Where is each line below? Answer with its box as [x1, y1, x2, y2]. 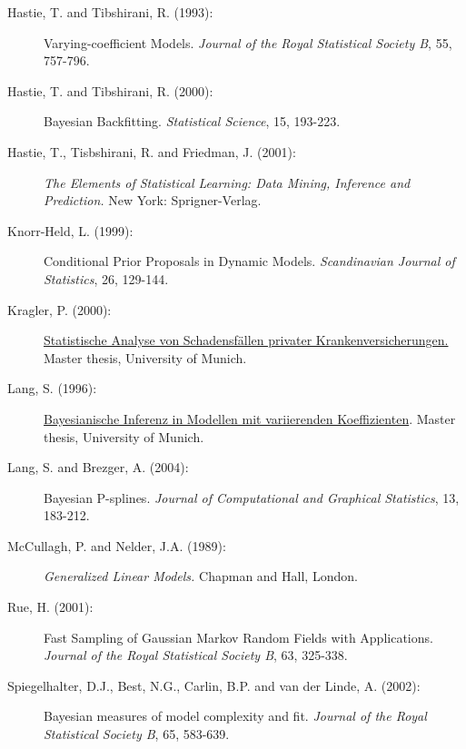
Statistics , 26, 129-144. [44, 269, 169, 288]
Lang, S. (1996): [7, 379, 97, 398]
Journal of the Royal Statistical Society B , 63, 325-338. [44, 646, 348, 665]
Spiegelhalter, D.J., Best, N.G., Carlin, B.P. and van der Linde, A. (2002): [7, 675, 421, 695]
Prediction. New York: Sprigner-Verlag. [44, 191, 262, 210]
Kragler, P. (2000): [7, 300, 112, 319]
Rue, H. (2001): [7, 597, 94, 616]
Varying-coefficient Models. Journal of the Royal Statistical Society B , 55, [44, 33, 452, 52]
